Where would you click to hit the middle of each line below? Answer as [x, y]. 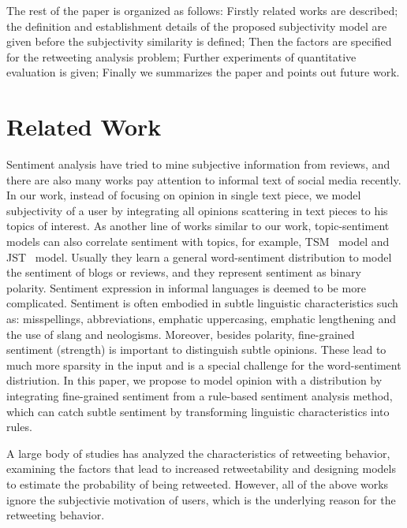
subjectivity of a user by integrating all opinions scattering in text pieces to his [197, 210]
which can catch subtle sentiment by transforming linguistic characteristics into [198, 411]
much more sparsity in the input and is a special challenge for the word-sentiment [204, 364]
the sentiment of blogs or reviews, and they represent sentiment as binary [184, 272]
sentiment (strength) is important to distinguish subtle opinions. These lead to [196, 350]
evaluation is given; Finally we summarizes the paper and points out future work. [203, 72]
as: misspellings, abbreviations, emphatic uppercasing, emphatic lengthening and [202, 319]
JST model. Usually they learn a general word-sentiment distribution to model [199, 257]
